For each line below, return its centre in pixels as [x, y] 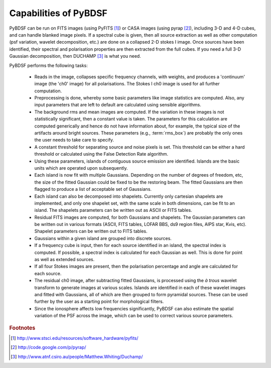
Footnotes [22, 328]
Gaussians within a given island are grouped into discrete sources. [103, 238]
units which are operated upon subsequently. [81, 168]
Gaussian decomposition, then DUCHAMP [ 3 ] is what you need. [75, 56]
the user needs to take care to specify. [74, 140]
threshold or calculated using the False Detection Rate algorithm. [101, 154]
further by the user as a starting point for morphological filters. [99, 302]
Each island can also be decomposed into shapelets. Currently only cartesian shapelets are [129, 196]
